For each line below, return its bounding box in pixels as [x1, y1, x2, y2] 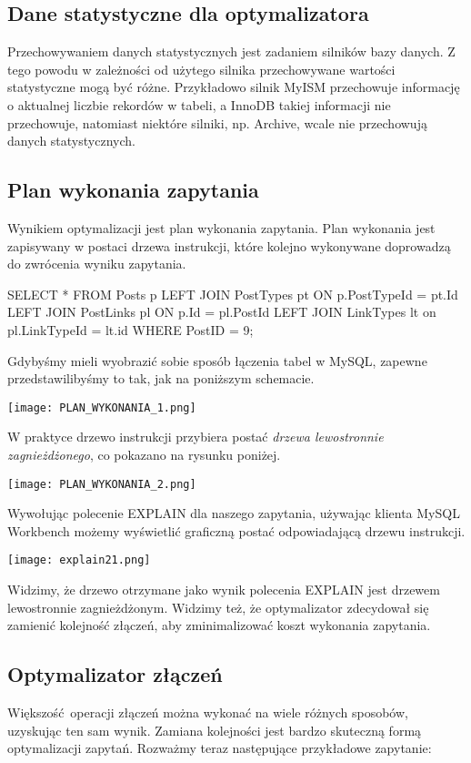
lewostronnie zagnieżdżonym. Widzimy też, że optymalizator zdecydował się [7, 597, 429, 616]
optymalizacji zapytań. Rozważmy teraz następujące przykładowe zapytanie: [7, 738, 432, 758]
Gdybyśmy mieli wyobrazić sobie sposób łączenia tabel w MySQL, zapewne [7, 351, 427, 370]
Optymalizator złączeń [7, 660, 223, 688]
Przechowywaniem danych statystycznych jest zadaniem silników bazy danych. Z [7, 42, 456, 61]
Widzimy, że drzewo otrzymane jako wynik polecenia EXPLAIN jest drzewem [7, 580, 440, 599]
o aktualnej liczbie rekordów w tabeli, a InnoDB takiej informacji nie [7, 95, 391, 114]
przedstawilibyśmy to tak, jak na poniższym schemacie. [7, 369, 315, 388]
